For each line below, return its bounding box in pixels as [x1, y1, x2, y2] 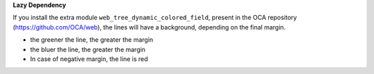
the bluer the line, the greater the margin [30, 45, 145, 53]
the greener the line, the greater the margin [30, 36, 154, 44]
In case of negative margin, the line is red [30, 55, 148, 63]
